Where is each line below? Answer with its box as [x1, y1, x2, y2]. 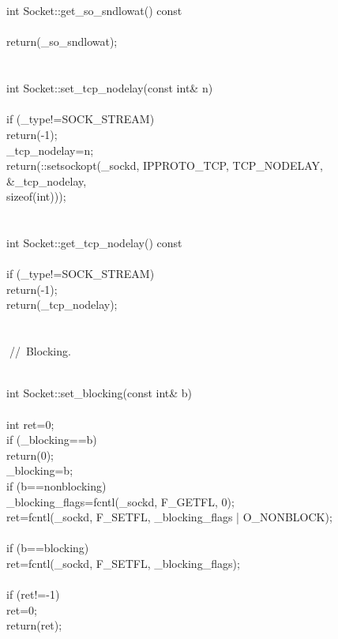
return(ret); [6, 617, 62, 633]
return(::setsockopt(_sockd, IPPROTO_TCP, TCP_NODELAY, [6, 157, 323, 174]
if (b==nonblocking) [6, 478, 107, 494]
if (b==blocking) [6, 539, 89, 556]
